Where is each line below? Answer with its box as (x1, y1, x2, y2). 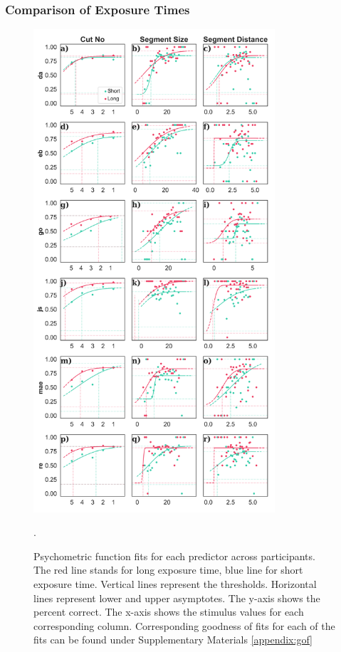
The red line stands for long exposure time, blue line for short (33, 562, 303, 577)
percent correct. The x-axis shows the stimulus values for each (33, 604, 304, 619)
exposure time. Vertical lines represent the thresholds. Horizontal (33, 576, 317, 591)
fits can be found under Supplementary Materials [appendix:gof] (33, 632, 313, 647)
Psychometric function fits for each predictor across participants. (33, 548, 315, 563)
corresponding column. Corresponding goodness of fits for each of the (33, 618, 335, 633)
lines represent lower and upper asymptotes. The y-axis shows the (33, 590, 320, 605)
